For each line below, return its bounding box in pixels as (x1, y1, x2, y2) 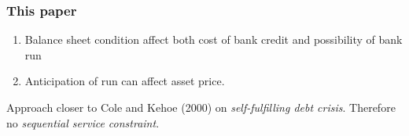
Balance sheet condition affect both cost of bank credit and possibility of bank (24, 31, 403, 48)
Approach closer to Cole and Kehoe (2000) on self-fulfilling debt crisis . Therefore (6, 99, 396, 115)
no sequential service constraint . (6, 114, 160, 131)
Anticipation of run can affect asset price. (24, 73, 225, 89)
